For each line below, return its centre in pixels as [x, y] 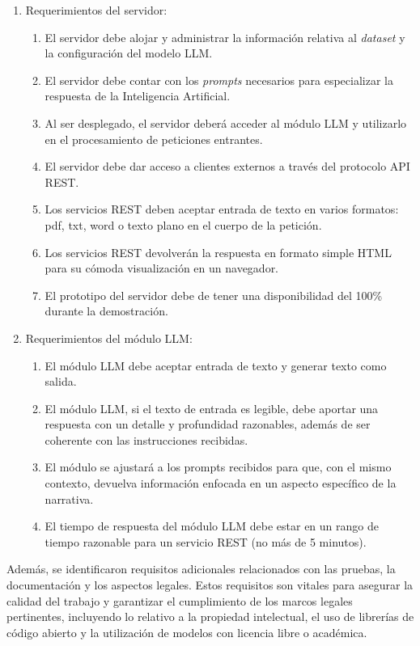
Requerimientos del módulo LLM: [109, 338]
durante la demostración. [106, 311]
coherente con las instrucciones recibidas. [146, 439]
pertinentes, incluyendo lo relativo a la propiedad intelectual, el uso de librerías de [210, 616]
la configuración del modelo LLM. [129, 53]
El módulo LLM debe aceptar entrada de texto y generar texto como [216, 365]
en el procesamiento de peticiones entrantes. [154, 139]
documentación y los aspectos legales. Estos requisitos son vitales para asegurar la [210, 585]
